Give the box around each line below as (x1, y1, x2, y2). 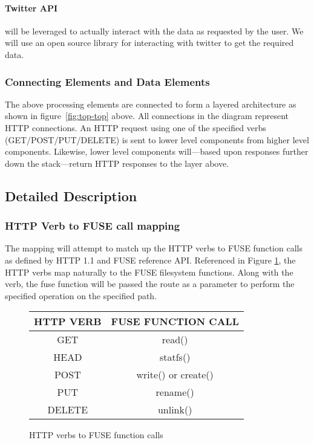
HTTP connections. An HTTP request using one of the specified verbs (5, 121, 266, 134)
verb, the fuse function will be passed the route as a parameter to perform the (5, 277, 295, 290)
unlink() (157, 403, 192, 417)
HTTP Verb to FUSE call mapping (5, 218, 180, 233)
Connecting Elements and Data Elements (5, 74, 210, 89)
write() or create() (136, 367, 214, 382)
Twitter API (5, 1, 58, 14)
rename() (155, 385, 194, 399)
